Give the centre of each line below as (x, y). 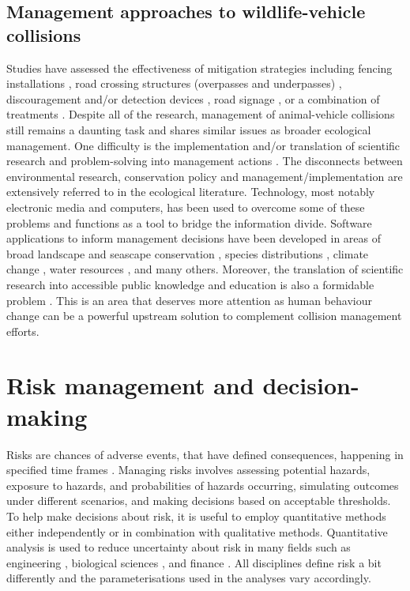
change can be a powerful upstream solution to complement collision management (204, 316)
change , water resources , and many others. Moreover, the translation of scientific (205, 269)
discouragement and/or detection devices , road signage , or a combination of (193, 98)
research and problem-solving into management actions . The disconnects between (205, 161)
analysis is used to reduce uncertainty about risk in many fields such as (179, 547)
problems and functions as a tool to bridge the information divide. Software (189, 222)
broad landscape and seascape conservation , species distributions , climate (188, 253)
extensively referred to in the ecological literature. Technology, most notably (191, 192)
